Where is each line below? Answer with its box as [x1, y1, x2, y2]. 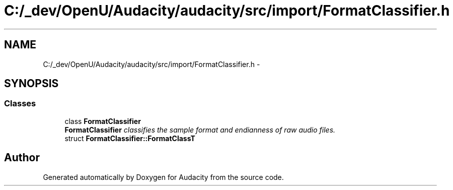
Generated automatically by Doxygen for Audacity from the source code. [43, 172, 284, 181]
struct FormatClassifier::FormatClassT [64, 134, 195, 143]
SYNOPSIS [4, 77, 59, 90]
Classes [4, 98, 36, 109]
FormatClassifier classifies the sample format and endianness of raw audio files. [64, 125, 336, 134]
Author [4, 151, 40, 164]
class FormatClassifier [64, 116, 141, 125]
